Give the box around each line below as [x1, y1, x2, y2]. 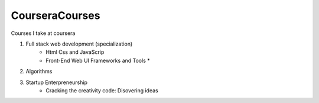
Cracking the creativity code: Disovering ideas [45, 86, 159, 94]
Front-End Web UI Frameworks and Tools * [45, 57, 150, 64]
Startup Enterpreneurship [25, 79, 88, 86]
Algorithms [25, 68, 53, 75]
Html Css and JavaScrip [45, 49, 105, 56]
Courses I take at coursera [11, 30, 76, 37]
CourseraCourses [11, 9, 100, 22]
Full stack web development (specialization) [25, 40, 133, 47]
